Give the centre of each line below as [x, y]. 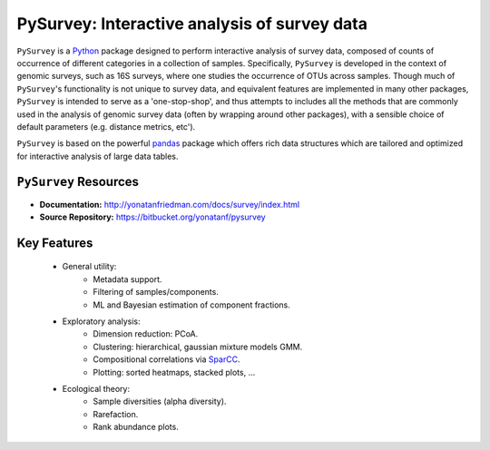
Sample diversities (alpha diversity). [160, 401]
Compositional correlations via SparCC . [167, 359]
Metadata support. [127, 279]
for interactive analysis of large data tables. [98, 156]
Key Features [55, 243]
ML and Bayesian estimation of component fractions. [191, 305]
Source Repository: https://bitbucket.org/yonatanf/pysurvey [153, 217]
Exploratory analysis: [101, 321]
